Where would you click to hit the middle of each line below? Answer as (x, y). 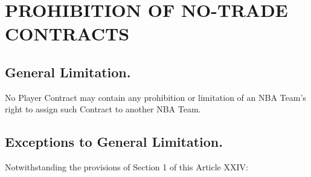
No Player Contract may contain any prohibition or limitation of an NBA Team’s (155, 97)
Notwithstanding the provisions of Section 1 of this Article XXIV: (127, 167)
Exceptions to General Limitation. (114, 142)
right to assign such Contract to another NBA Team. (103, 109)
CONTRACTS (67, 34)
